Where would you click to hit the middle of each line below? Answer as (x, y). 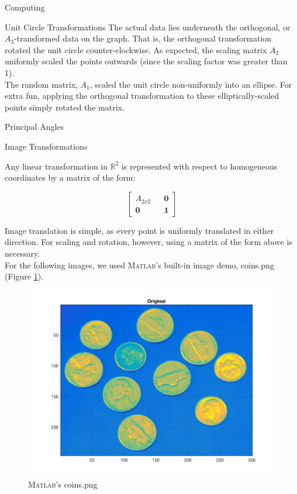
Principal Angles (34, 127)
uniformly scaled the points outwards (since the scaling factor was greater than (146, 61)
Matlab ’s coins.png (63, 484)
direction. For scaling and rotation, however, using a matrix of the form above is (148, 242)
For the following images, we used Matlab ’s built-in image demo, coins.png (139, 265)
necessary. (23, 253)
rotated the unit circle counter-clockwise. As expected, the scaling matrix (136, 49)
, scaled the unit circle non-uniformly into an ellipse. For (191, 84)
